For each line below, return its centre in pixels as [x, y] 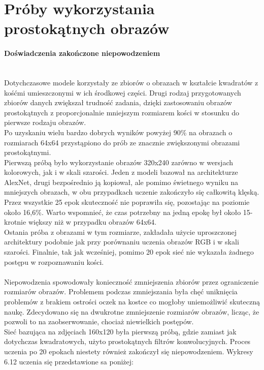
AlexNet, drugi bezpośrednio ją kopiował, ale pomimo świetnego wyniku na [121, 182]
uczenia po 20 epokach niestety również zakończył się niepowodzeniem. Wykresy [129, 351]
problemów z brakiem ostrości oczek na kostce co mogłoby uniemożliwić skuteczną [132, 302]
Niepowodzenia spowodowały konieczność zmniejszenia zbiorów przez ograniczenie [131, 281]
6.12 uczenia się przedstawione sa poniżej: [69, 361]
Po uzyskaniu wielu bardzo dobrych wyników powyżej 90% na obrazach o [118, 132]
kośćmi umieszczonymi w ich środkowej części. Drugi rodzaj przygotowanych [123, 92]
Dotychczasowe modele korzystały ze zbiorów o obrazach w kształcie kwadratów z [131, 82]
